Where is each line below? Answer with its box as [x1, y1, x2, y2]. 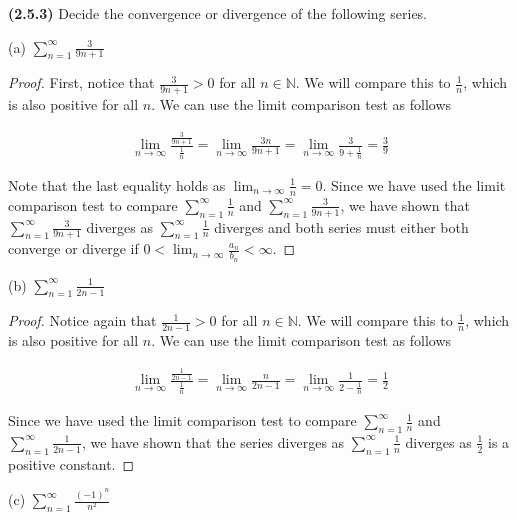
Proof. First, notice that [8, 72, 155, 93]
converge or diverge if [8, 238, 139, 259]
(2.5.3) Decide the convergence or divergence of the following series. [8, 3, 428, 23]
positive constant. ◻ [8, 453, 135, 474]
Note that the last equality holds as [8, 174, 226, 195]
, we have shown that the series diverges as [81, 431, 345, 452]
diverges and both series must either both [214, 216, 469, 237]
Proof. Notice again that [8, 310, 157, 331]
